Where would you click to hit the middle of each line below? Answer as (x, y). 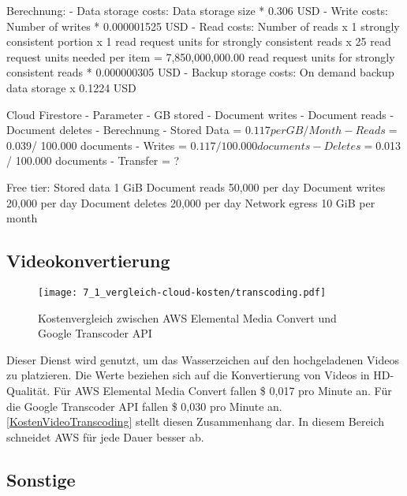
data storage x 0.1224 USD (71, 87)
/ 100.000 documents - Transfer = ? (93, 160)
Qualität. (28, 390)
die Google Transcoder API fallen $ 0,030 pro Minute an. (144, 406)
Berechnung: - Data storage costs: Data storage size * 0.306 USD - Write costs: (197, 10)
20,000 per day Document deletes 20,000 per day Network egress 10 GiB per (191, 202)
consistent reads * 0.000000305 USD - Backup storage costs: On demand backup (200, 72)
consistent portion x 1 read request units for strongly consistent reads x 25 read (199, 41)
